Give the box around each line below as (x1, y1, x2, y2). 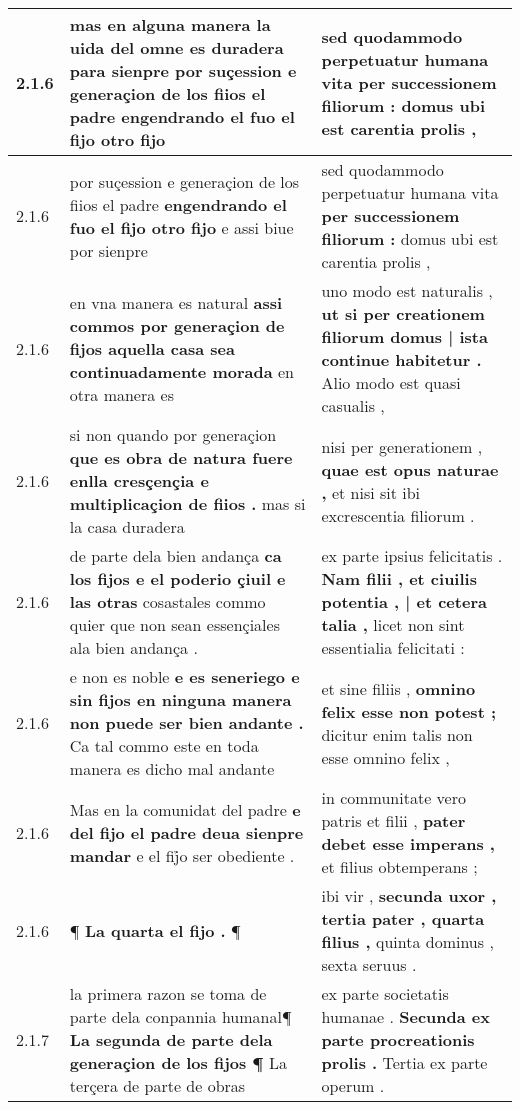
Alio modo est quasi (321, 371, 461, 394)
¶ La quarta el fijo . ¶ (69, 918, 241, 942)
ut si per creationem (321, 302, 485, 325)
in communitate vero (321, 786, 466, 809)
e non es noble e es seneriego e (69, 665, 300, 688)
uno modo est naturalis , (321, 279, 493, 302)
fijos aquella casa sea (69, 336, 235, 360)
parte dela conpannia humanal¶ (69, 1005, 292, 1028)
